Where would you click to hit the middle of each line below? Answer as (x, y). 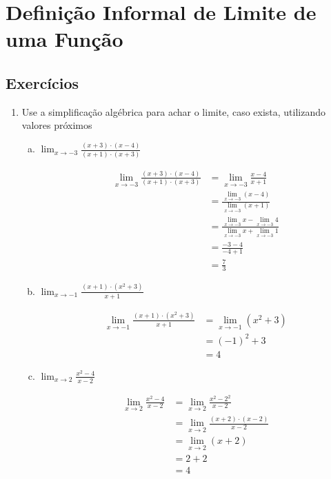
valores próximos (57, 125)
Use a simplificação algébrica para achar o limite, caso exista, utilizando (174, 111)
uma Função (64, 39)
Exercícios (42, 82)
